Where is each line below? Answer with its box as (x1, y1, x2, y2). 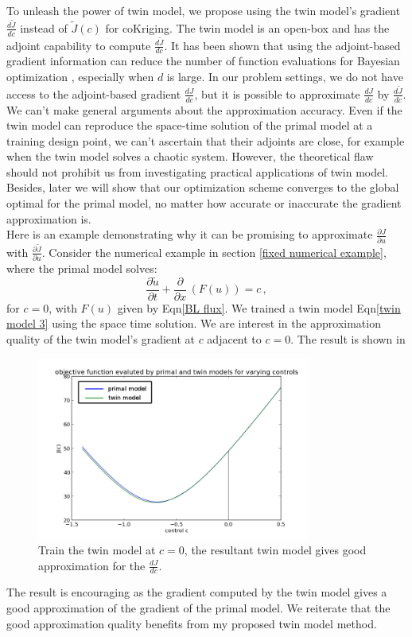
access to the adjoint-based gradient (6, 85, 181, 102)
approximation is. (6, 210, 91, 227)
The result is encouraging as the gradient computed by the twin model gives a (6, 584, 387, 600)
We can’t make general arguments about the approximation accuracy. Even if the (6, 101, 402, 118)
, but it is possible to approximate (194, 85, 360, 102)
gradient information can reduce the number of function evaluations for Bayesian (6, 52, 400, 69)
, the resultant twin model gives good (184, 541, 367, 557)
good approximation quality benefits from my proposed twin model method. (6, 615, 377, 631)
